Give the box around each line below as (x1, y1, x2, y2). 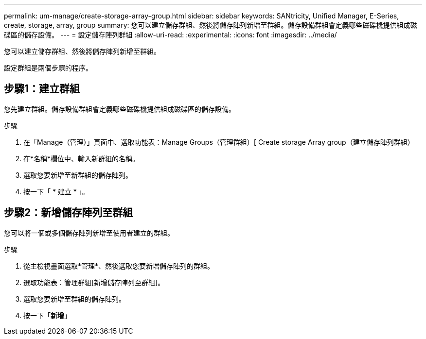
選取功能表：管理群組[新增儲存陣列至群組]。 (23, 278, 165, 287)
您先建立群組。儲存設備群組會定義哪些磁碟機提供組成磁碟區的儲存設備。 (4, 104, 235, 113)
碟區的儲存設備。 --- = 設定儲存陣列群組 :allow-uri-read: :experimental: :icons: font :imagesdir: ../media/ (4, 31, 337, 39)
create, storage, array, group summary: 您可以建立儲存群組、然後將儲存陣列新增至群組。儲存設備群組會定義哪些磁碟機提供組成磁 (4, 21, 417, 29)
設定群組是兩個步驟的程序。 (4, 64, 92, 72)
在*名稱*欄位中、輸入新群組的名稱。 (23, 154, 140, 163)
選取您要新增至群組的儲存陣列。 (23, 294, 125, 303)
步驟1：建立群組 (4, 83, 80, 95)
